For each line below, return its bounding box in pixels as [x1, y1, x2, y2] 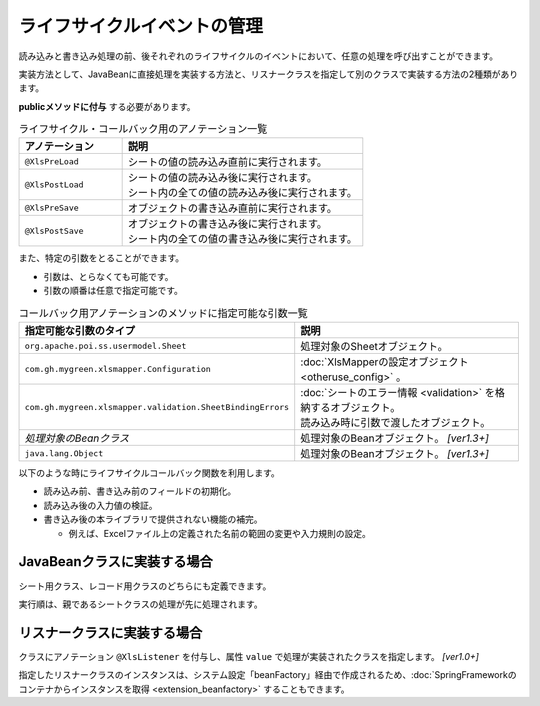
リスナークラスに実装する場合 [18, 624, 203, 641]
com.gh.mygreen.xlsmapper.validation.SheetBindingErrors [24, 401, 290, 412]
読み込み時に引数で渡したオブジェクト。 [300, 416, 491, 430]
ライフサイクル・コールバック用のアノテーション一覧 [18, 122, 268, 136]
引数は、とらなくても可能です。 [43, 270, 174, 282]
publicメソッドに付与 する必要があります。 [18, 100, 196, 112]
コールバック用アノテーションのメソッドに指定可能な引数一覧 [18, 306, 309, 320]
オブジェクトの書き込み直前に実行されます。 [127, 201, 338, 215]
